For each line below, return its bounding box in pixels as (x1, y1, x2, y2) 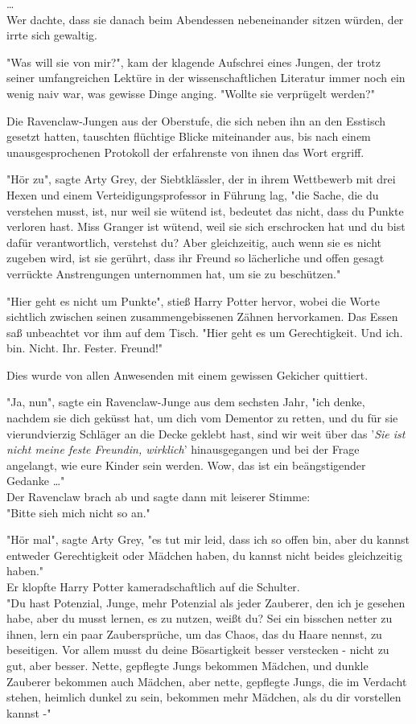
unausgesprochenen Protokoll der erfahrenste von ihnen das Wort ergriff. (6, 143, 365, 160)
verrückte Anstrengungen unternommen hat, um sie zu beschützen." (6, 265, 341, 282)
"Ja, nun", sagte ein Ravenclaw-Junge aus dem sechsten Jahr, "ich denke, (6, 393, 365, 410)
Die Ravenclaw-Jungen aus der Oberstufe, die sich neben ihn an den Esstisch (6, 112, 386, 129)
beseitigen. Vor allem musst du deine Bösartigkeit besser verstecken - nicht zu (6, 641, 389, 658)
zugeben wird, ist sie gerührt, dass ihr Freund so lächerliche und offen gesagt (6, 249, 385, 266)
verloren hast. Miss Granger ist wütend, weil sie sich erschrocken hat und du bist (6, 218, 406, 235)
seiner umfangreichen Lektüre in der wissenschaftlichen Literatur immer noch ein (6, 69, 406, 86)
